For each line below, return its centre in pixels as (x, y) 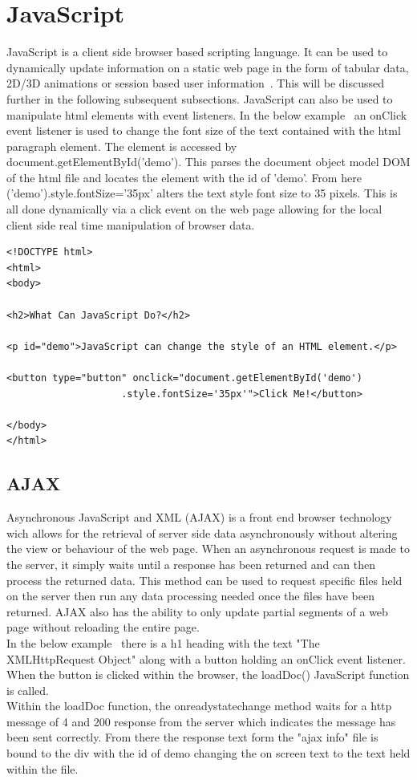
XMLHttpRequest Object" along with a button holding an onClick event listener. (206, 658)
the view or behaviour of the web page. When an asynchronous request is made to (208, 548)
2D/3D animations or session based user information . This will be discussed (196, 83)
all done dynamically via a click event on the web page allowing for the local (194, 209)
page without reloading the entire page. (103, 627)
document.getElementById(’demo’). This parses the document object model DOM (208, 162)
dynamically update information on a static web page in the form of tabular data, (208, 67)
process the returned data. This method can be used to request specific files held (204, 580)
